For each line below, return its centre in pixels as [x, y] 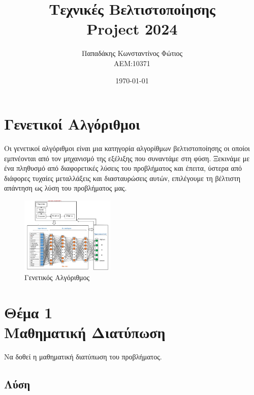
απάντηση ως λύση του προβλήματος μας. [66, 188]
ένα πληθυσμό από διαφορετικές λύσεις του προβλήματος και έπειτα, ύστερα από [123, 168]
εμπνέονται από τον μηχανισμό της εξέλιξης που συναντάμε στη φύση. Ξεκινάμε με [127, 158]
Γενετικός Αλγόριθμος [57, 277]
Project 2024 [132, 29]
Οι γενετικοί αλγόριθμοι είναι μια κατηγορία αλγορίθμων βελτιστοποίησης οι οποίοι [127, 148]
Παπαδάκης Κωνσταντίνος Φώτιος [132, 53]
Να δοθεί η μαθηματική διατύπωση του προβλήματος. [83, 356]
